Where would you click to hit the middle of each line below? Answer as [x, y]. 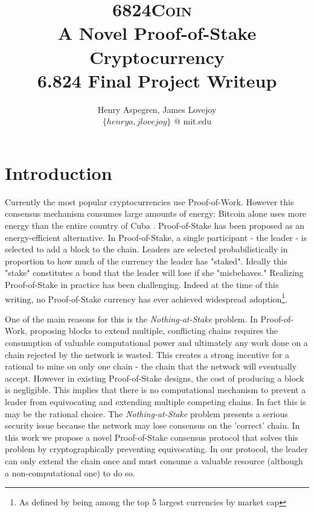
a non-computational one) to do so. [70, 472]
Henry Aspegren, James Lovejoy [157, 109]
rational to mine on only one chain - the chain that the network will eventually [151, 366]
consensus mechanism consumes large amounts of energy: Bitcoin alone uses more [156, 213]
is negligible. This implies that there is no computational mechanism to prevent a [155, 390]
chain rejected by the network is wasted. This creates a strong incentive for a [147, 354]
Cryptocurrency [157, 56]
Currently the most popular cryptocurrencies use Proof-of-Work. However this [149, 201]
